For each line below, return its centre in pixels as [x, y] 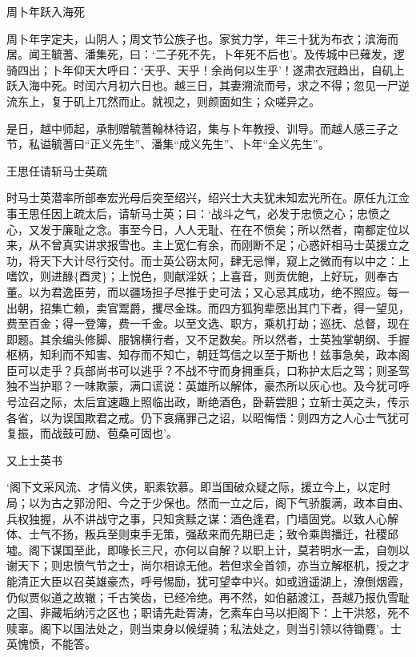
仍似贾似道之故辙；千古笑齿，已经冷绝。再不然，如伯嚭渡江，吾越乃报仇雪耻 [208, 597]
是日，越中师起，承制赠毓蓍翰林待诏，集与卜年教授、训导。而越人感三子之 [202, 128]
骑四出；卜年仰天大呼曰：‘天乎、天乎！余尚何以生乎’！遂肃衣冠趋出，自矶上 [206, 69]
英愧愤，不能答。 [51, 644]
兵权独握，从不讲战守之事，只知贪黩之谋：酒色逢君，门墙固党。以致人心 [197, 518]
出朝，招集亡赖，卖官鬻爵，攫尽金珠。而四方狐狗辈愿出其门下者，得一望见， [208, 307]
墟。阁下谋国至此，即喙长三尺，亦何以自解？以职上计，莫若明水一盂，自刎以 [208, 549]
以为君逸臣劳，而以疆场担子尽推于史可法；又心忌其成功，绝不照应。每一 [219, 291]
